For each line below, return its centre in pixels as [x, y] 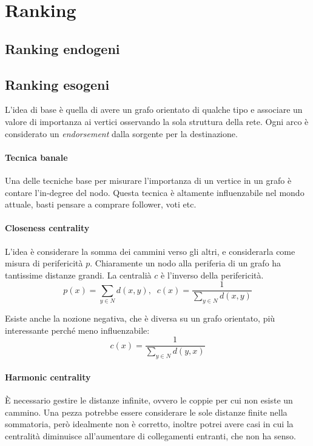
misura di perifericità [44, 263]
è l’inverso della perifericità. [212, 275]
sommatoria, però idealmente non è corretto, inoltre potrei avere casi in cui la [149, 424]
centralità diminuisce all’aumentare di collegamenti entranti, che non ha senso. [150, 435]
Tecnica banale [36, 157]
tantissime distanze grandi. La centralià [78, 275]
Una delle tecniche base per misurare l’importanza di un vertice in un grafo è [148, 180]
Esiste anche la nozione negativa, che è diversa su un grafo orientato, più [140, 318]
